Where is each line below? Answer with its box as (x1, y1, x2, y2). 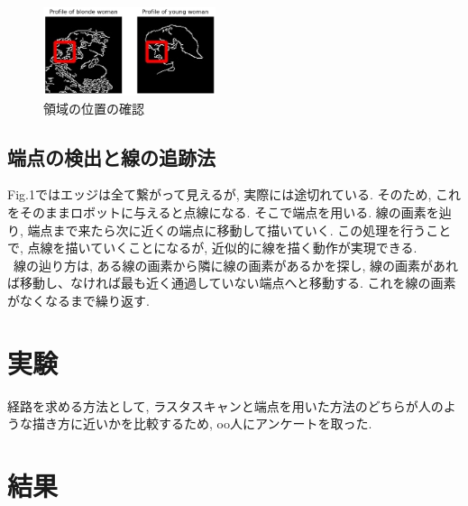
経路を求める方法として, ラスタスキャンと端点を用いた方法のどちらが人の (7, 396, 444, 415)
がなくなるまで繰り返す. (7, 290, 150, 309)
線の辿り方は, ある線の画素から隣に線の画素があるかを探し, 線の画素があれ (13, 255, 459, 274)
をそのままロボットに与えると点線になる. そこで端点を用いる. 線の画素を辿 (7, 203, 452, 221)
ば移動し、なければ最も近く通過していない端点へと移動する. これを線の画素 (7, 273, 456, 292)
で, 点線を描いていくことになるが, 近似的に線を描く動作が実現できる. (7, 238, 418, 257)
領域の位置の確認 (43, 98, 144, 117)
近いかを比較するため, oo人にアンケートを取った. (82, 414, 372, 433)
